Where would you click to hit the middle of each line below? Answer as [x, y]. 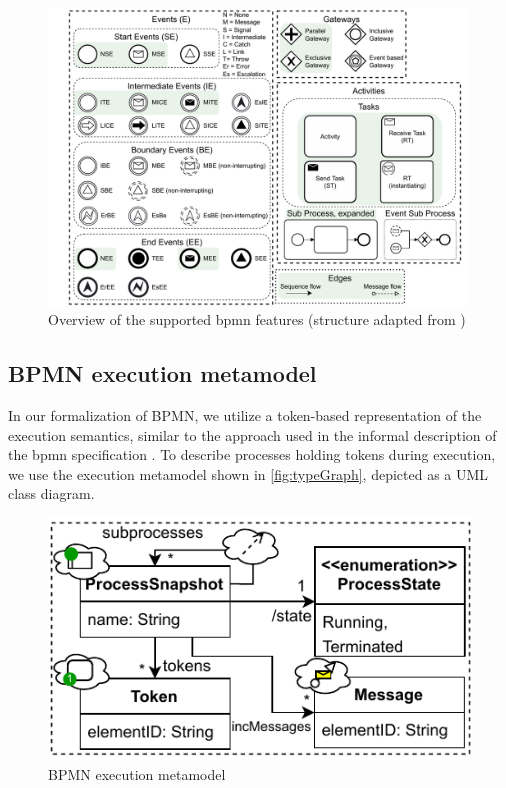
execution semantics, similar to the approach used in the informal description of [252, 434]
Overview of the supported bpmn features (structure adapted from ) [257, 319]
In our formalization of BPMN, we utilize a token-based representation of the [245, 414]
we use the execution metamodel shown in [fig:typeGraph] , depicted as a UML [248, 473]
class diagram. [51, 493]
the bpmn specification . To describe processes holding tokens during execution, [252, 454]
